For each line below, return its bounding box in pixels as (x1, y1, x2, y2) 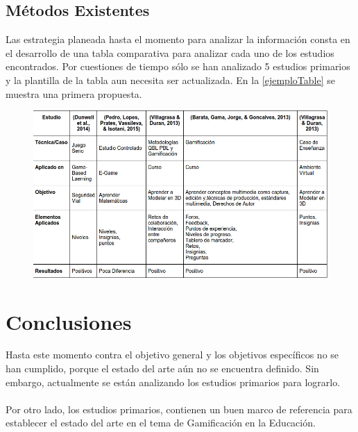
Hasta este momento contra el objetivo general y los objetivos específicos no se (6, 347, 339, 362)
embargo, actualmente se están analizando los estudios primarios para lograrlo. (6, 374, 341, 389)
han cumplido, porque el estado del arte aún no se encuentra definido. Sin (6, 361, 319, 376)
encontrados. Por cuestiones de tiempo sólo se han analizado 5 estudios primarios (6, 59, 350, 74)
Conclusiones (6, 307, 132, 335)
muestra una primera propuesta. (6, 86, 142, 101)
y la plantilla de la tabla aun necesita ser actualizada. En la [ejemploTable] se (6, 72, 335, 87)
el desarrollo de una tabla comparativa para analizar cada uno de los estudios (6, 45, 334, 60)
